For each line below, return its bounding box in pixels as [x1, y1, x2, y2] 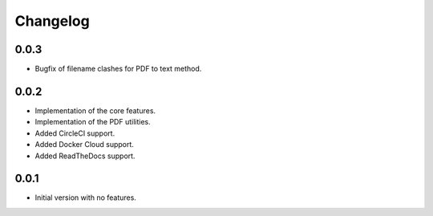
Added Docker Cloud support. [34, 140, 134, 149]
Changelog [14, 12, 90, 30]
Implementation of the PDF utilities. [34, 117, 152, 127]
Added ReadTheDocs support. [34, 151, 136, 161]
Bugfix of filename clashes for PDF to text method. [34, 64, 202, 74]
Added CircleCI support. [34, 128, 115, 138]
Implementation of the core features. [34, 105, 156, 116]
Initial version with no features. [34, 193, 136, 202]
